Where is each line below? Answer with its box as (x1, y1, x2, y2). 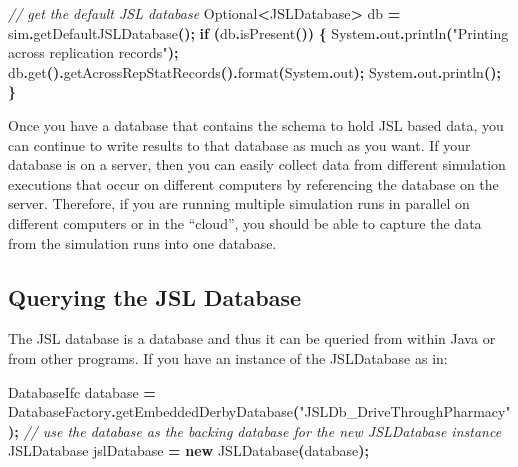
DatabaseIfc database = (8, 381, 156, 402)
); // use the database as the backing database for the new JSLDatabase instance (8, 420, 502, 441)
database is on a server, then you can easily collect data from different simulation (8, 154, 506, 175)
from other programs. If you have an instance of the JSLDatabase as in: (8, 347, 448, 368)
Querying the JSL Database (8, 281, 302, 312)
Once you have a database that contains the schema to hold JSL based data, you (8, 114, 504, 135)
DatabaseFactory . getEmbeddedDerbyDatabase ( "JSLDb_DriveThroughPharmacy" (8, 401, 511, 422)
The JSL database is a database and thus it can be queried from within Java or (8, 328, 496, 349)
